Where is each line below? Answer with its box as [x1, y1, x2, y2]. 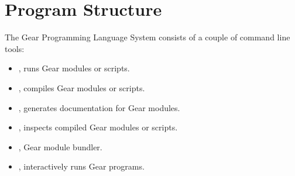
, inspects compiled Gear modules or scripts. [18, 121, 178, 133]
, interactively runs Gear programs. [18, 160, 145, 172]
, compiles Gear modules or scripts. [18, 81, 145, 94]
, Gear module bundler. [18, 140, 102, 153]
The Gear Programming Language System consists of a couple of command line [5, 31, 290, 43]
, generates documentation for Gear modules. [18, 101, 180, 113]
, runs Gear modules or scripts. [18, 62, 130, 74]
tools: [5, 42, 25, 54]
